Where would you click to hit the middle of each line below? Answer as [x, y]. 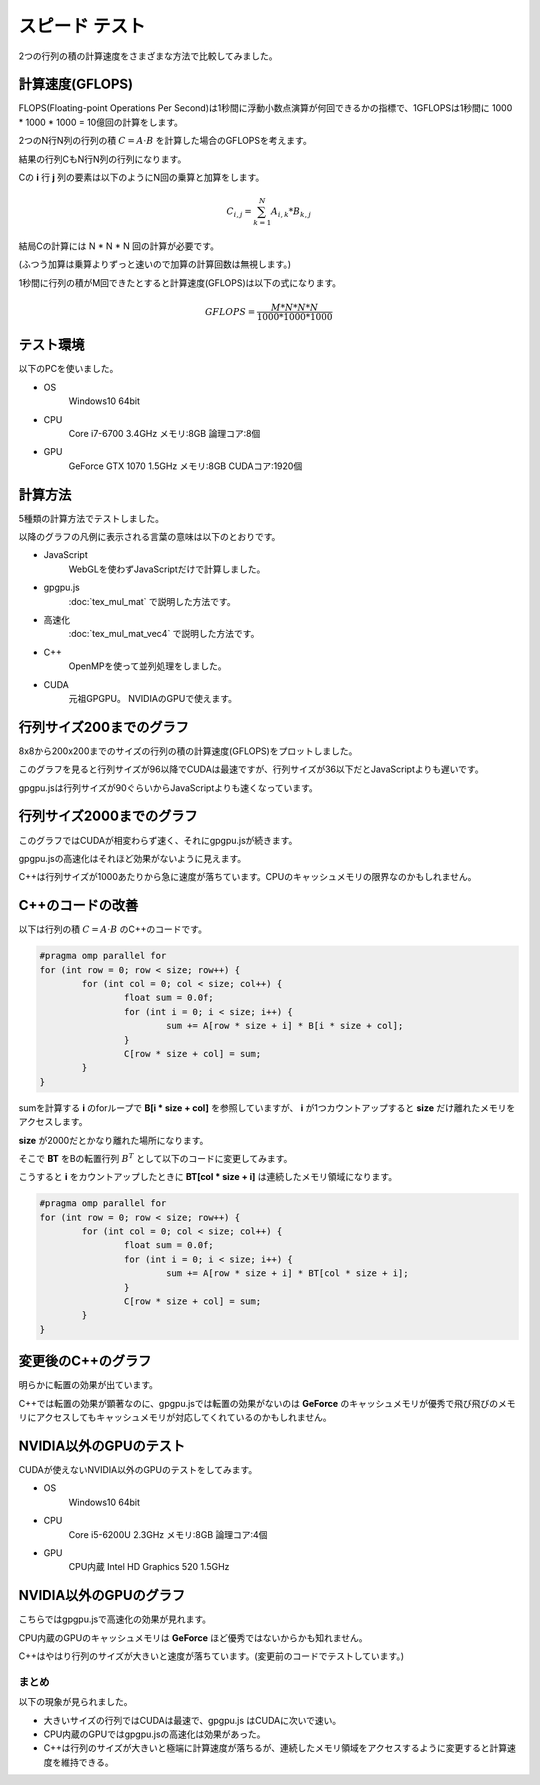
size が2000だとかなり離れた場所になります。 [113, 1140]
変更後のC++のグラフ [85, 1361]
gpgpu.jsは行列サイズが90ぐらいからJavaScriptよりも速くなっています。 [168, 787]
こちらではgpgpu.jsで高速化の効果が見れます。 [115, 1619]
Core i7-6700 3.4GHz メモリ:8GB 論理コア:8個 [164, 433]
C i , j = [239, 212]
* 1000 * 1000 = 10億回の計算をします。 [101, 122]
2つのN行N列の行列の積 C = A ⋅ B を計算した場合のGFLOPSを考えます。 [165, 141]
